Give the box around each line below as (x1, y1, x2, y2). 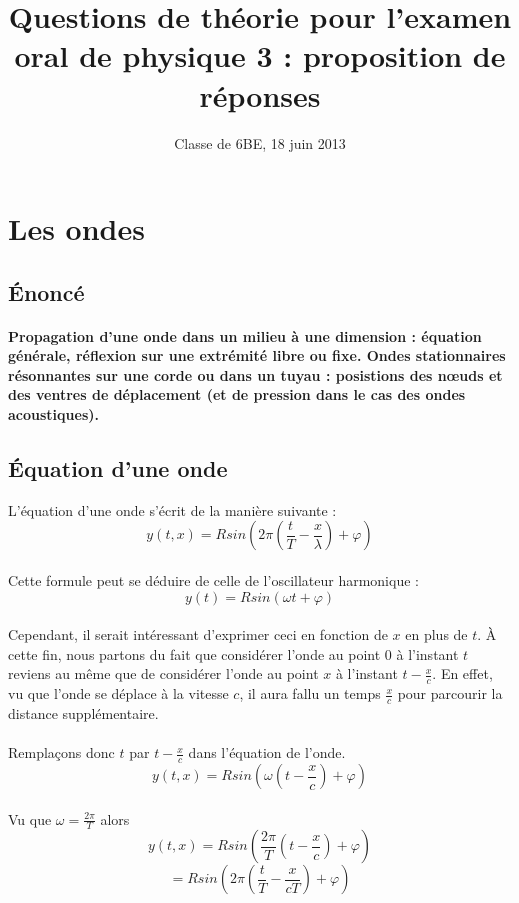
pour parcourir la (397, 683, 503, 704)
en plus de (405, 624, 468, 645)
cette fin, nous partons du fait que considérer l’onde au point (8, 643, 381, 664)
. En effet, (432, 663, 493, 684)
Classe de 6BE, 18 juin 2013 (174, 132, 346, 153)
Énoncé (8, 276, 85, 307)
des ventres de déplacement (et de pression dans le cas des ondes (8, 384, 466, 405)
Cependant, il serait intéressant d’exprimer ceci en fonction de (8, 624, 388, 645)
